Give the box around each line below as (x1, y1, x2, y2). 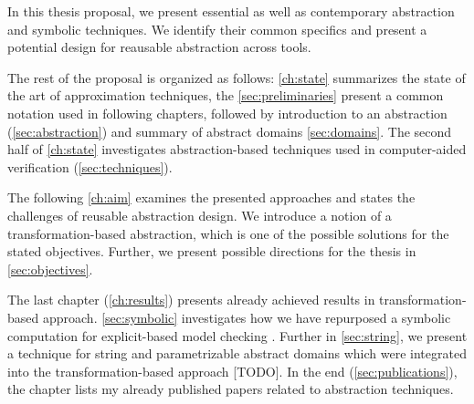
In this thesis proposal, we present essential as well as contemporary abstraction (7, 2, 455, 20)
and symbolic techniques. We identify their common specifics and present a (7, 19, 427, 38)
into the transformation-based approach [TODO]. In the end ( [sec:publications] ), (7, 361, 458, 380)
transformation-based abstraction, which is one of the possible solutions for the (7, 223, 449, 243)
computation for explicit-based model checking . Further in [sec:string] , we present (7, 326, 468, 345)
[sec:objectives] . (7, 259, 93, 278)
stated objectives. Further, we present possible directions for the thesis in (7, 242, 416, 261)
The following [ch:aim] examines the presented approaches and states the (7, 188, 416, 207)
